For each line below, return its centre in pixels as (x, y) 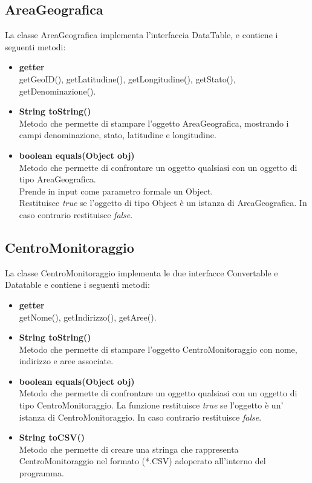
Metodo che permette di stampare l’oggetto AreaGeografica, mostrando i (154, 123)
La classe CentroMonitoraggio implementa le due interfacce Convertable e (141, 272)
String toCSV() (52, 437)
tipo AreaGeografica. (57, 179)
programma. (41, 473)
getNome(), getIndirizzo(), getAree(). (88, 317)
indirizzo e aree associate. (66, 361)
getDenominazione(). (57, 91)
